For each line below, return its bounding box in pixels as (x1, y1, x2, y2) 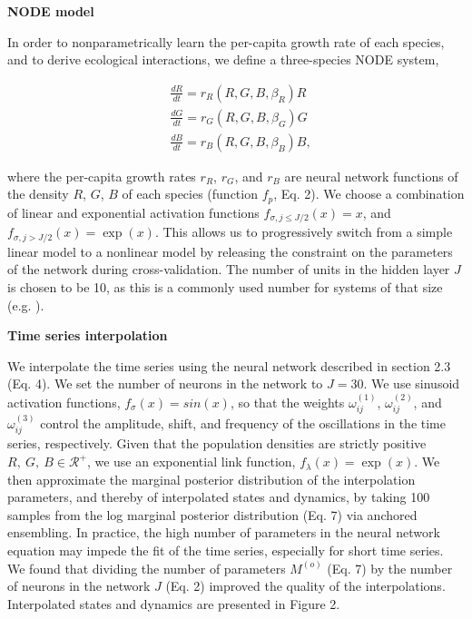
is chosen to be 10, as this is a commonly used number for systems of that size (7, 278, 443, 297)
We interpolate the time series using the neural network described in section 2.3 (7, 356, 451, 375)
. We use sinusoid (363, 374, 460, 393)
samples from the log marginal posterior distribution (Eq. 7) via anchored (7, 505, 418, 524)
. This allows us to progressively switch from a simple (154, 222, 453, 241)
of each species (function (122, 184, 258, 203)
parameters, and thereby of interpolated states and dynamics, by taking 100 (7, 487, 430, 506)
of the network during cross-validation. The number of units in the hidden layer (7, 260, 450, 279)
